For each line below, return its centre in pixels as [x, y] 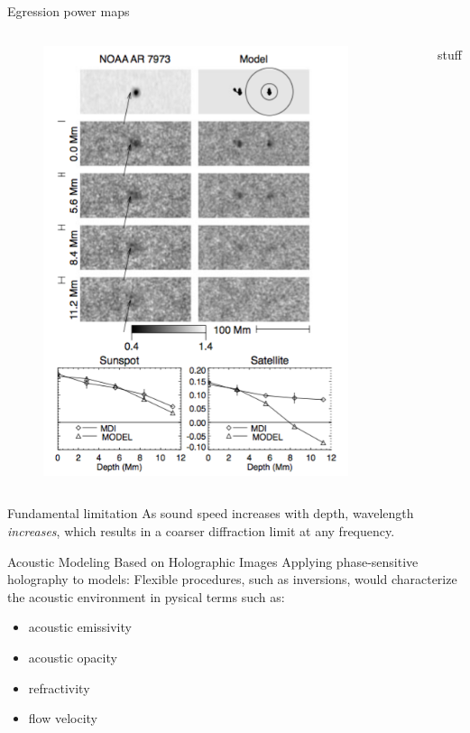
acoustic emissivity [80, 627]
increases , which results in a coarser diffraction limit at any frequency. [201, 530]
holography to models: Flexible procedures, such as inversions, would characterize [232, 579]
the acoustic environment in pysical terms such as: [146, 596]
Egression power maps [69, 11]
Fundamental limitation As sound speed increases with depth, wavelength [211, 513]
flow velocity [63, 718]
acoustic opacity [73, 657]
